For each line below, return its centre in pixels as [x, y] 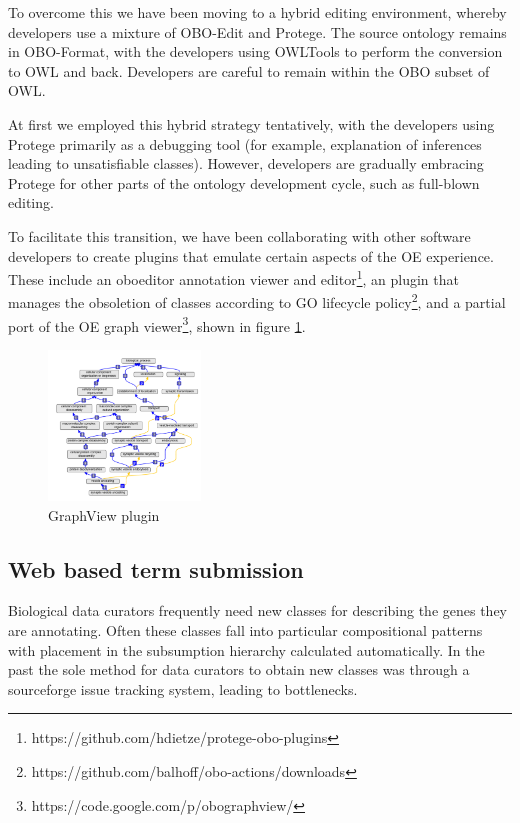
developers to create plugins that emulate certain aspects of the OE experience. [251, 255]
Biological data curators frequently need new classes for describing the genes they [257, 610]
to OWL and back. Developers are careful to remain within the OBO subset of [249, 70]
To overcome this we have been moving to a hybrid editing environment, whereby [257, 12]
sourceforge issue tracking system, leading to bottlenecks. [183, 688]
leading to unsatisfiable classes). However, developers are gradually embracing [246, 163]
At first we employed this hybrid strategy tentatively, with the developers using [251, 123]
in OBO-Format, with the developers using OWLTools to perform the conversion [255, 51]
